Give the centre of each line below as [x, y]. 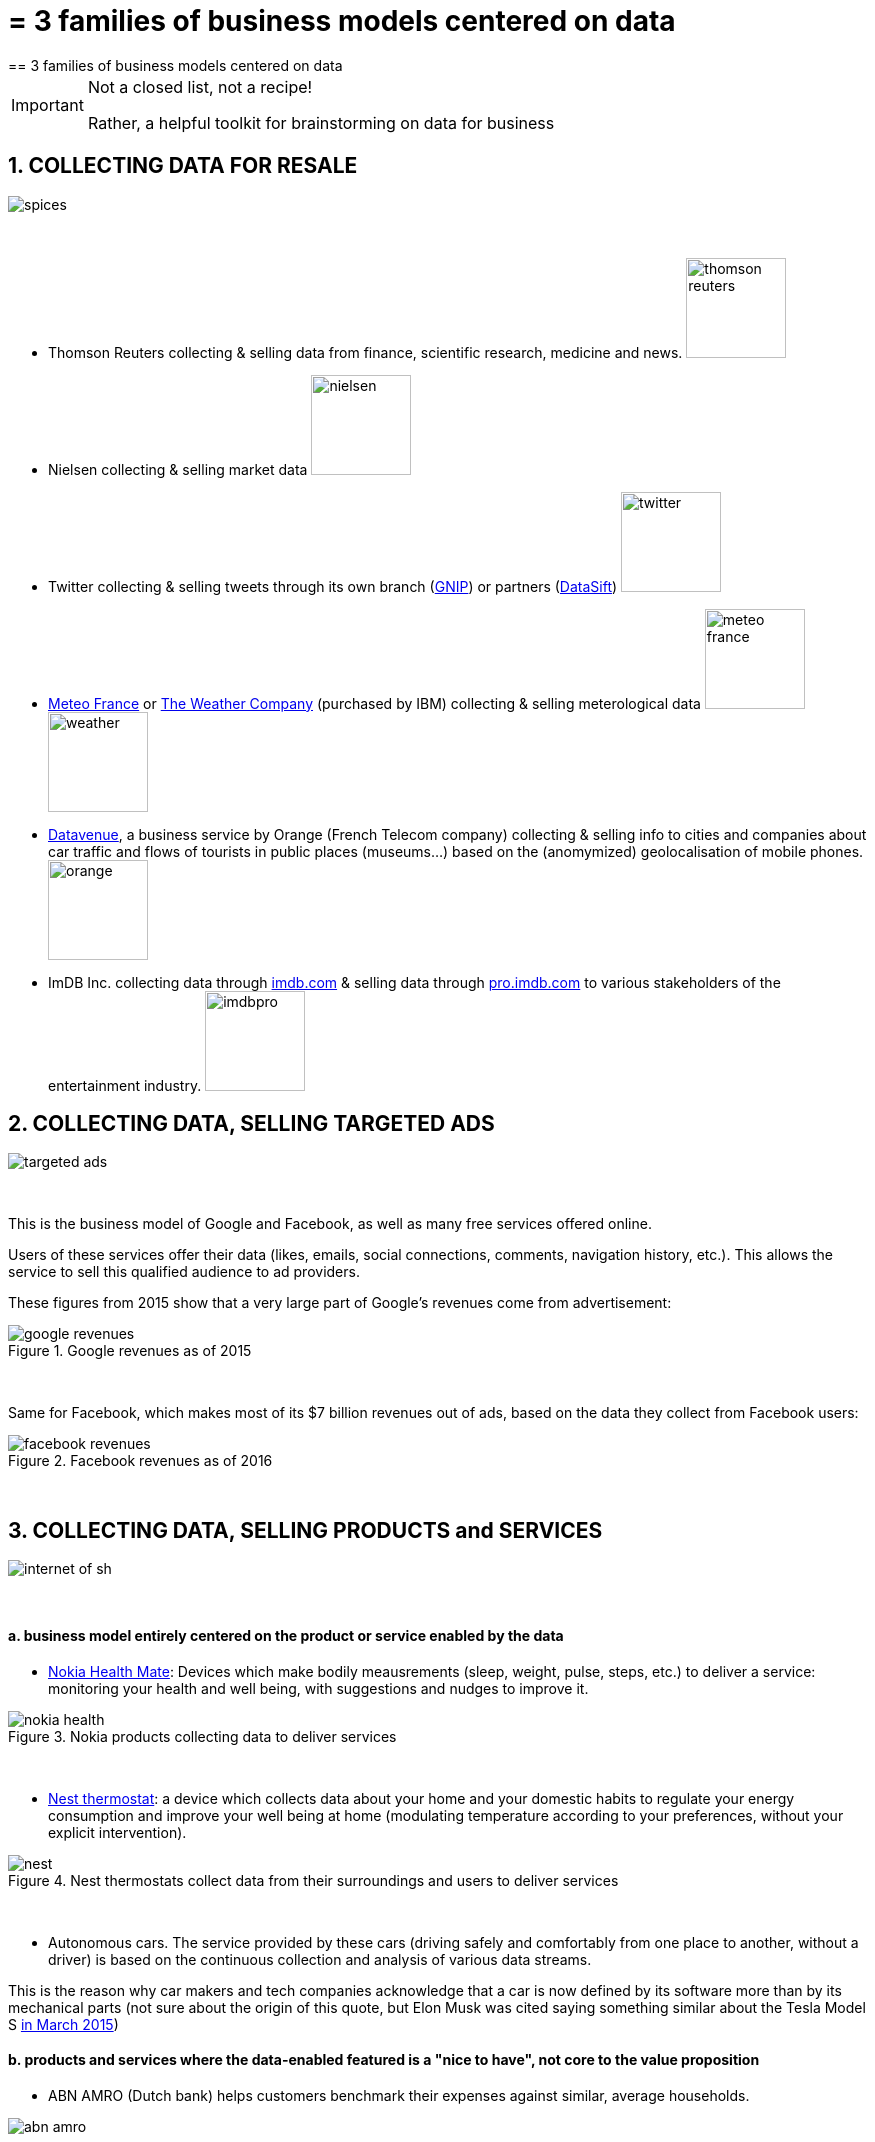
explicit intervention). [117, 1832]
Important [47, 104]
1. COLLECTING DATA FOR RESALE [183, 166]
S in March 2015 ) [63, 2024]
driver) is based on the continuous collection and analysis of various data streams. [320, 1959]
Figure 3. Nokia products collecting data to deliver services [202, 1736]
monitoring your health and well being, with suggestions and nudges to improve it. [318, 1688]
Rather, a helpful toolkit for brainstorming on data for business [321, 122]
